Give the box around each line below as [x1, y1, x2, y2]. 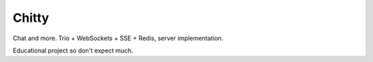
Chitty [12, 10, 50, 25]
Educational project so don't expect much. [12, 46, 134, 55]
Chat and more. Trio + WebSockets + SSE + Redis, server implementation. [12, 34, 224, 42]
